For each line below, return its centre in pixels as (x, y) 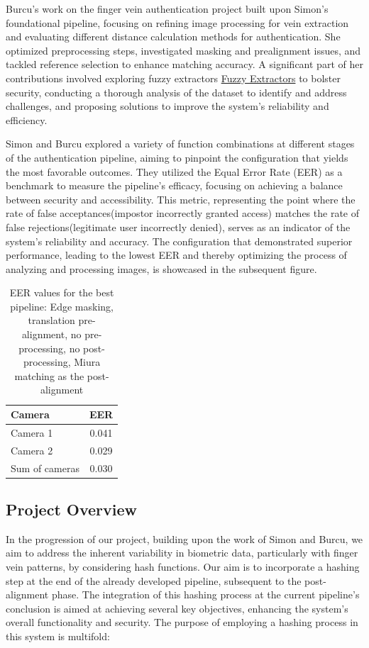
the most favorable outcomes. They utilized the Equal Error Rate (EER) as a (174, 171)
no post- (87, 348)
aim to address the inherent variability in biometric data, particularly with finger (182, 553)
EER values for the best (62, 292)
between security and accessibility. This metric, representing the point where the (181, 199)
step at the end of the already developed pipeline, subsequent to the (154, 580)
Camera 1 (32, 432)
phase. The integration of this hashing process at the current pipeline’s (205, 594)
